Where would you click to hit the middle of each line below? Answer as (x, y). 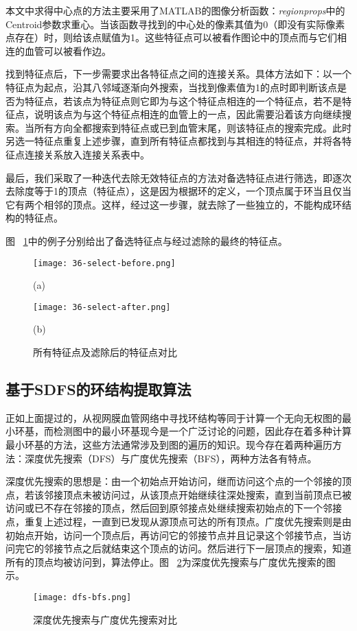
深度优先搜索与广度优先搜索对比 (105, 619)
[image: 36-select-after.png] (102, 307)
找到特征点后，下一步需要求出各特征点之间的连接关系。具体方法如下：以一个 (178, 74)
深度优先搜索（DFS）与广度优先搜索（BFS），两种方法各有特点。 (171, 458)
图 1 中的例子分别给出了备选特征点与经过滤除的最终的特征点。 (147, 240)
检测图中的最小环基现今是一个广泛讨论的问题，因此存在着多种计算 (202, 431)
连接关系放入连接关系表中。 (87, 154)
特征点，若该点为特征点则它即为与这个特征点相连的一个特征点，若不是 (183, 100)
